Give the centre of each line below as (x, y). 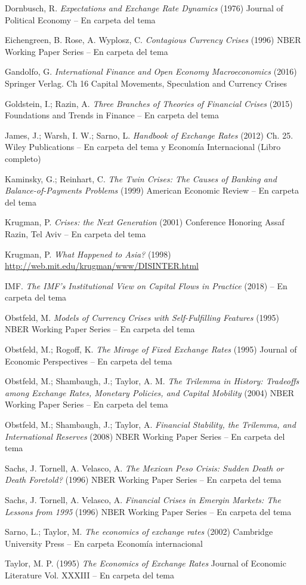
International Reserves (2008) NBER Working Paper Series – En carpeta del (145, 436)
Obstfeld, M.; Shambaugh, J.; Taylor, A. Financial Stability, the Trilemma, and (150, 425)
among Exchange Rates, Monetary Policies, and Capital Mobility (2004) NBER (150, 392)
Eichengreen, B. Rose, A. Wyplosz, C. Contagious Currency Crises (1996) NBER (153, 40)
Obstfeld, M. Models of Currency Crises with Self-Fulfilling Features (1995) (142, 317)
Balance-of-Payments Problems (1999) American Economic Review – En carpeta (152, 190)
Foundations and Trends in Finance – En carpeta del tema (112, 115)
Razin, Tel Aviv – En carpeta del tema (75, 233)
